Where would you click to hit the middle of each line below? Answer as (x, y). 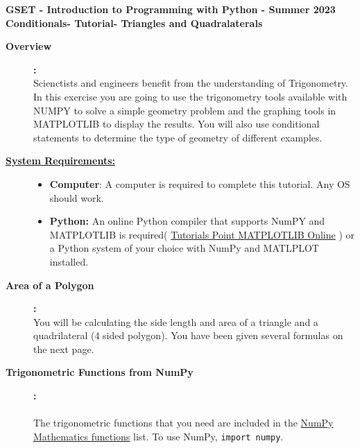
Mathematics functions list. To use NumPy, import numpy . (158, 436)
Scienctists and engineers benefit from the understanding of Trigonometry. (191, 83)
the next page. (64, 348)
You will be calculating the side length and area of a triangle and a (176, 321)
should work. (77, 197)
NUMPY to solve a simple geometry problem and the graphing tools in (185, 110)
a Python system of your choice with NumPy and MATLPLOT (184, 248)
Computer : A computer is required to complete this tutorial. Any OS (200, 183)
